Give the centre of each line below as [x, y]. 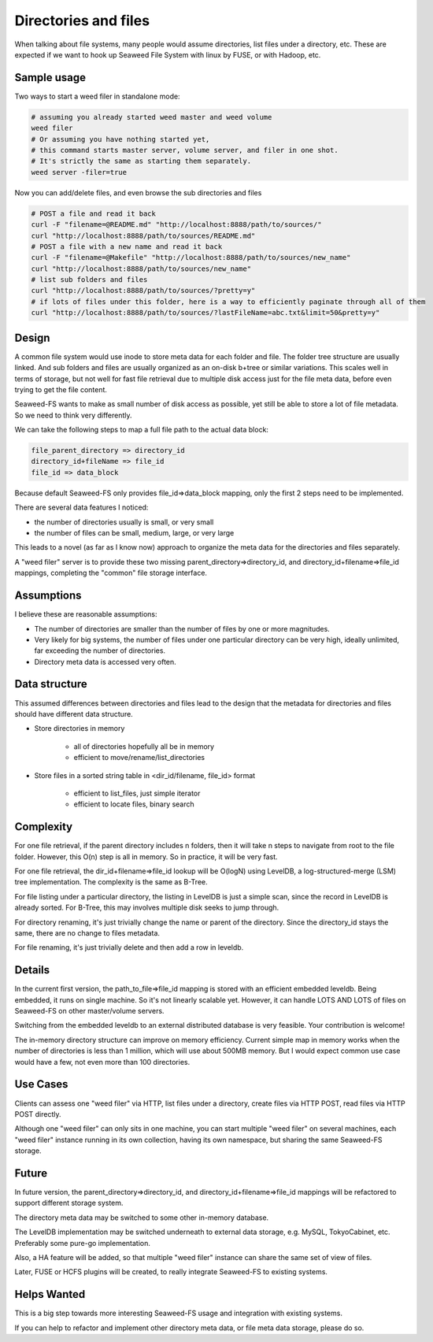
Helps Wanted [50, 1294]
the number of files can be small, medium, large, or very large [134, 533]
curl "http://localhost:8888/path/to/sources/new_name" [141, 269]
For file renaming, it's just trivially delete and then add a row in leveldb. [129, 947]
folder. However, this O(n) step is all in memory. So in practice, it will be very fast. [146, 856]
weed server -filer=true [79, 172]
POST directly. [38, 1114]
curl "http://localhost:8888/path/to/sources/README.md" [143, 235]
